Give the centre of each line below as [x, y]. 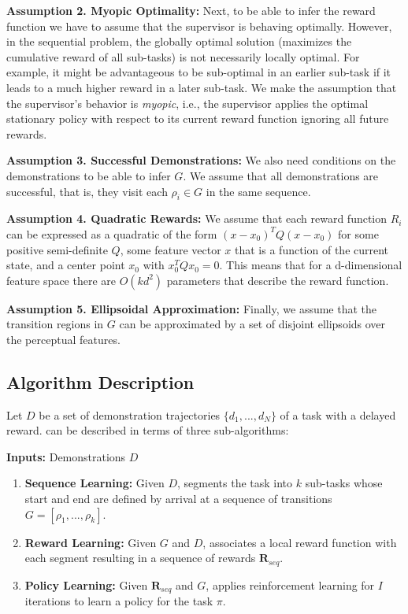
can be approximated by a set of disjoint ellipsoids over [252, 324]
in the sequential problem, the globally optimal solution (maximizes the [179, 41]
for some [358, 233]
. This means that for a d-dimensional [311, 265]
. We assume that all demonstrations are [281, 175]
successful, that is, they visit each [87, 191]
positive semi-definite [57, 249]
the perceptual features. [63, 339]
